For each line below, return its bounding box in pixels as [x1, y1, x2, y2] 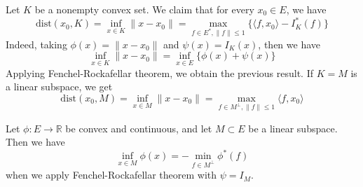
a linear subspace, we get [6, 79, 113, 94]
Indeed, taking [6, 36, 67, 51]
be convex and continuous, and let [65, 120, 212, 135]
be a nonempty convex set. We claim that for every [34, 2, 254, 16]
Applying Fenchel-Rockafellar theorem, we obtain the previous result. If [6, 65, 313, 80]
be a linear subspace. [248, 120, 338, 135]
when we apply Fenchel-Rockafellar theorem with [6, 167, 217, 182]
